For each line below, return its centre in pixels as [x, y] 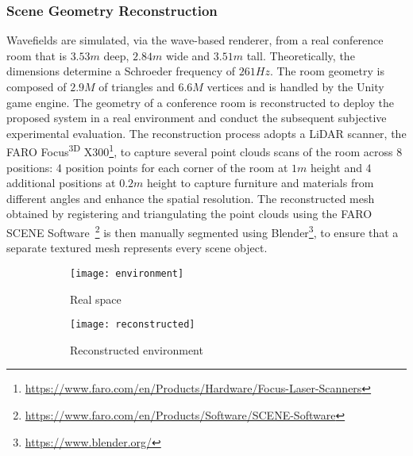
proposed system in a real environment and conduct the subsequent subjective [197, 118]
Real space [96, 299]
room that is [37, 55]
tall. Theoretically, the [301, 55]
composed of [37, 86]
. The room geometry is [327, 71]
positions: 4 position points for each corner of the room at [147, 167]
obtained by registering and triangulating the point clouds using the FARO [189, 214]
